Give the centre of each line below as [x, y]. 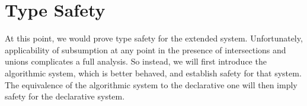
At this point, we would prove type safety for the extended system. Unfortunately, [154, 38]
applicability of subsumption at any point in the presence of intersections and [145, 49]
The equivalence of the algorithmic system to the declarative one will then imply [151, 84]
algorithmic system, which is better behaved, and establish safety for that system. [153, 73]
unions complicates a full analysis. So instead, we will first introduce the [136, 61]
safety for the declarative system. [65, 96]
